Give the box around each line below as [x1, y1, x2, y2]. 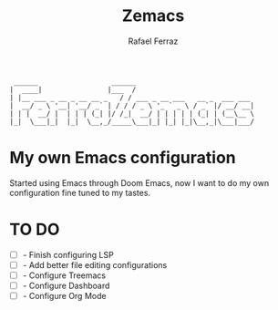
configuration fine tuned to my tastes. [9, 187, 151, 198]
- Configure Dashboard [22, 280, 110, 291]
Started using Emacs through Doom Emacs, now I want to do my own [9, 177, 270, 188]
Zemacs [121, 5, 185, 26]
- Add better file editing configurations [22, 259, 168, 270]
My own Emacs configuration [9, 148, 237, 169]
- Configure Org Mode [22, 291, 107, 302]
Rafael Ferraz [128, 36, 179, 46]
